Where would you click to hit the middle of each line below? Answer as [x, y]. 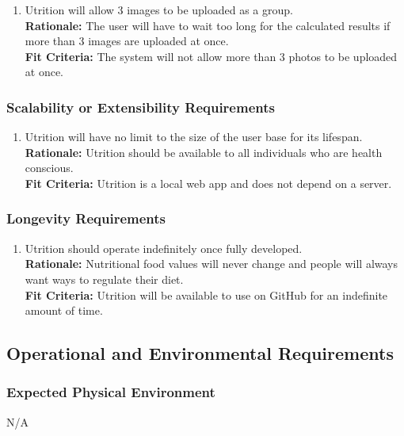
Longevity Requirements [86, 218]
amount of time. [64, 310]
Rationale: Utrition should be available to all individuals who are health [204, 152]
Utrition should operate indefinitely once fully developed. [164, 248]
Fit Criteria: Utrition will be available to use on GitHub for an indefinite [206, 294]
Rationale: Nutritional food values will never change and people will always [212, 264]
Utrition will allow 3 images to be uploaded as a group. [159, 10]
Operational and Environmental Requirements [200, 353]
